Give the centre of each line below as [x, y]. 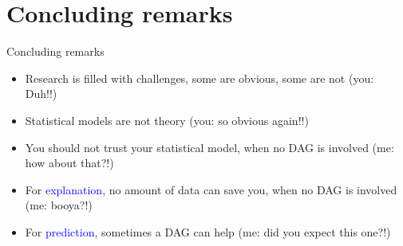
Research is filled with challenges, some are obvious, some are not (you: [200, 78]
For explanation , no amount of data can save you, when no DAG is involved [211, 189]
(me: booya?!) [59, 205]
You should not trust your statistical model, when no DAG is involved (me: [209, 147]
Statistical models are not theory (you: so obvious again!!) [167, 120]
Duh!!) [41, 94]
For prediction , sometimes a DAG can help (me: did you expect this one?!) [208, 231]
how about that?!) [69, 163]
